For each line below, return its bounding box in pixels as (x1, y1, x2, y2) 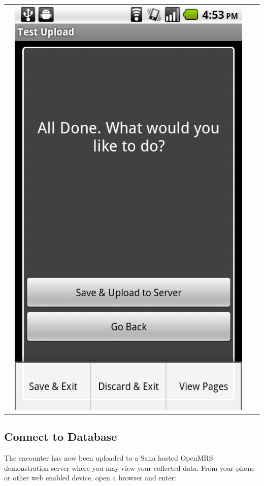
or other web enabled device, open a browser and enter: (4, 472, 176, 483)
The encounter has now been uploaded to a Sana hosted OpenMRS (4, 453, 213, 463)
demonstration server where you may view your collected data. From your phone (4, 462, 255, 473)
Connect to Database (4, 429, 117, 444)
